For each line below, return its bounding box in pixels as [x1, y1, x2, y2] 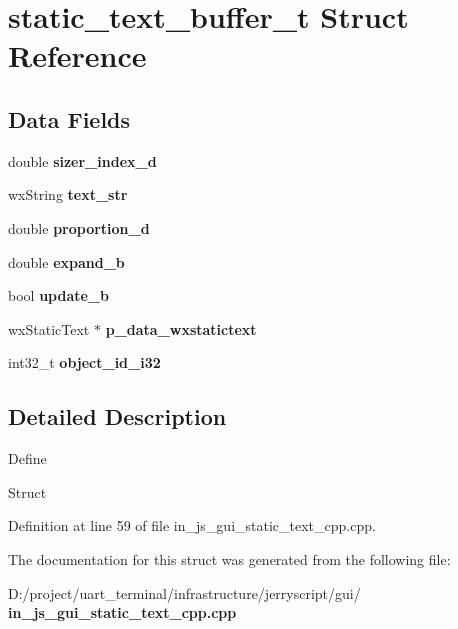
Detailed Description [8, 401, 227, 432]
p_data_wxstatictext [105, 318, 257, 339]
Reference [8, 35, 147, 76]
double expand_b [8, 251, 125, 272]
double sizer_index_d [8, 150, 157, 171]
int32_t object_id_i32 [8, 352, 161, 373]
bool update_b [8, 285, 109, 306]
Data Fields [8, 103, 131, 134]
